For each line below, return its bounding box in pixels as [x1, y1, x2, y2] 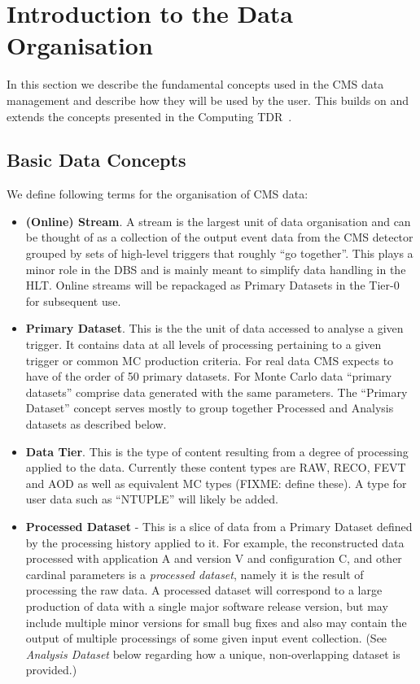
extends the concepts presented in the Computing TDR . [7, 107, 292, 124]
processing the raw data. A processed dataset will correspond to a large [25, 582, 383, 599]
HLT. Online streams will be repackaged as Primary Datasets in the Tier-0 [25, 277, 400, 294]
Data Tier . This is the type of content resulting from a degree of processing [25, 442, 409, 460]
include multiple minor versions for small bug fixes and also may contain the [25, 613, 407, 630]
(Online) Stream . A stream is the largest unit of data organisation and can [25, 212, 411, 229]
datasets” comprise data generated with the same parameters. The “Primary [25, 383, 408, 400]
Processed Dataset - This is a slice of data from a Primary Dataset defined [25, 517, 413, 534]
